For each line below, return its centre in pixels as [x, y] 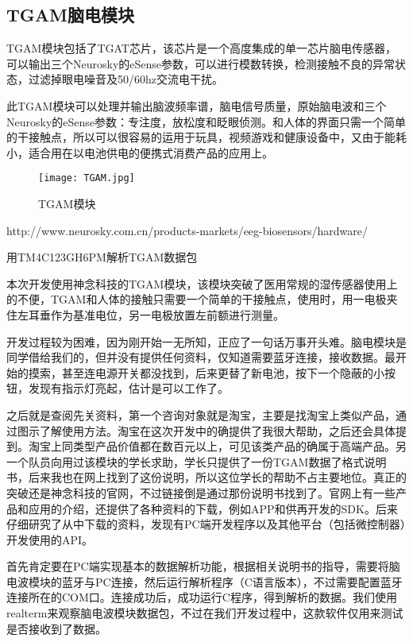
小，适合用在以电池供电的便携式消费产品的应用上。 [140, 152]
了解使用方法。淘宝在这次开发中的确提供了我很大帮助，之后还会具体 [217, 430]
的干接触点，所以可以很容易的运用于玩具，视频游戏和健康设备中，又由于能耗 [206, 137]
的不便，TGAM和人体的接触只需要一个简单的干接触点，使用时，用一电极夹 [202, 299]
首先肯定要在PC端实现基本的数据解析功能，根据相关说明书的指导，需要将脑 [203, 566]
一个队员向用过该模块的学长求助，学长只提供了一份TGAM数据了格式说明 [197, 461]
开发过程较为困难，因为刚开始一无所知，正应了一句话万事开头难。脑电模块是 [206, 341]
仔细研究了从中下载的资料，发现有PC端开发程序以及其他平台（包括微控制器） [206, 524]
